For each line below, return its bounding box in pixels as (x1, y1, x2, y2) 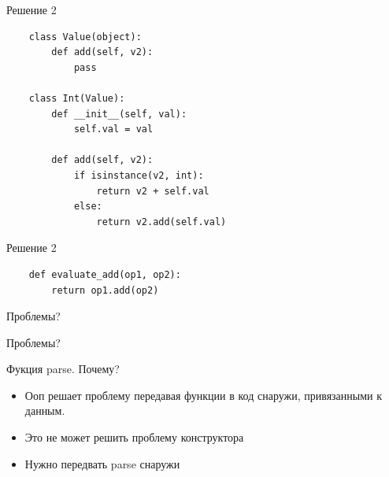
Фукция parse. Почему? (6, 361, 120, 377)
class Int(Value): (28, 92, 125, 104)
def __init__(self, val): (51, 108, 187, 120)
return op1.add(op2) (51, 284, 159, 296)
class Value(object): (28, 31, 142, 43)
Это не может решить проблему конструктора (24, 429, 244, 446)
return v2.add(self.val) (96, 216, 227, 227)
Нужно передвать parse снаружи (24, 455, 180, 471)
